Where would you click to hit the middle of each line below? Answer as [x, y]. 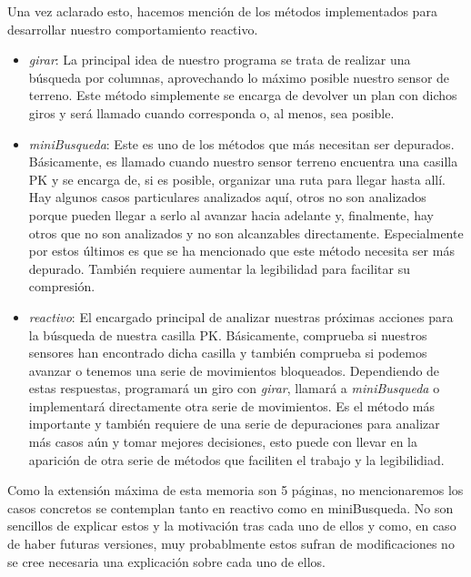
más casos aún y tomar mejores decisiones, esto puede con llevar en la [223, 442]
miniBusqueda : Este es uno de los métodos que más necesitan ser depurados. [241, 143]
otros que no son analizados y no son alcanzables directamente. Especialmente [246, 233]
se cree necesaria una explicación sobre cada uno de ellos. [166, 561]
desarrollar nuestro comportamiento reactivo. [133, 29]
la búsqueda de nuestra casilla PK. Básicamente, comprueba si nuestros [228, 334]
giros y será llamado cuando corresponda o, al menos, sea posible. [211, 112]
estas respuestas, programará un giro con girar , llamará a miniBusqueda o [234, 388]
